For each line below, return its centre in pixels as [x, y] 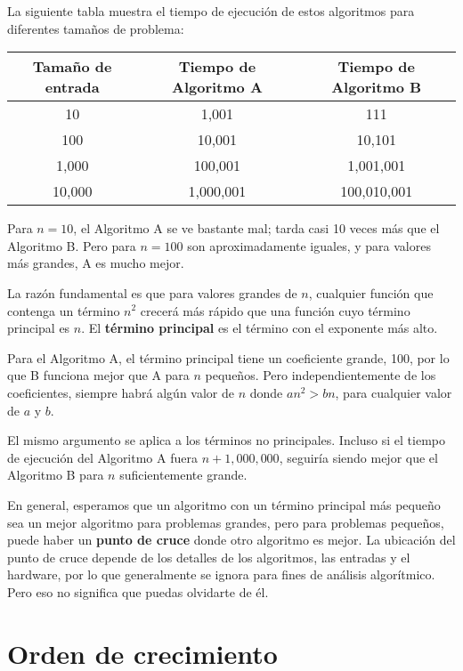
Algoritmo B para [56, 475]
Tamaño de [72, 67]
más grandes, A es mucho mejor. [96, 263]
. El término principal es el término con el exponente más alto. [260, 328]
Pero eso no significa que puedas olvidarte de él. [138, 591]
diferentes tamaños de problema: [96, 28]
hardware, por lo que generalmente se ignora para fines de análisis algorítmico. [221, 574]
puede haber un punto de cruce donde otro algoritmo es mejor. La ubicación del [231, 540]
